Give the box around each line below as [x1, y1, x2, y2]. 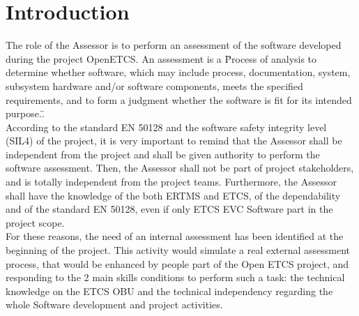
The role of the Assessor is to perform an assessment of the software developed [6, 38, 342, 52]
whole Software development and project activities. [6, 297, 223, 312]
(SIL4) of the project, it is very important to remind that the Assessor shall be [6, 133, 342, 148]
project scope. [6, 215, 65, 230]
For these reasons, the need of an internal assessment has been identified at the [6, 229, 344, 243]
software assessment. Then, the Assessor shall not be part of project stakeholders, [6, 160, 354, 175]
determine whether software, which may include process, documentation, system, [6, 65, 351, 80]
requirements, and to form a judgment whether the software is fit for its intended [6, 92, 352, 107]
